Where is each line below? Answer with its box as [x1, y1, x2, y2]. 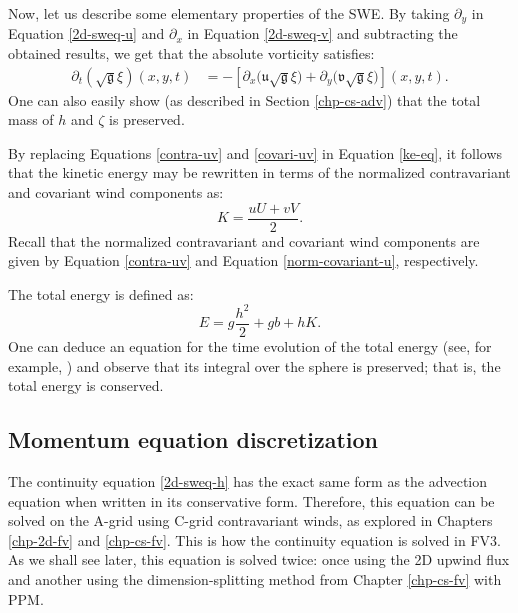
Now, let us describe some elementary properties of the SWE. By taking [8, 3, 450, 23]
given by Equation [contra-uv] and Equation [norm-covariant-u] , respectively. [8, 250, 479, 271]
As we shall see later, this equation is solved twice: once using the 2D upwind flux [8, 549, 510, 570]
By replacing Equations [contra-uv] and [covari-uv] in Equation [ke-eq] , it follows [8, 142, 503, 163]
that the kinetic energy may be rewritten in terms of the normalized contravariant [8, 162, 511, 183]
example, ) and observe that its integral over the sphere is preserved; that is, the [8, 355, 501, 376]
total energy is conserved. [8, 375, 164, 396]
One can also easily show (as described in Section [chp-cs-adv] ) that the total [8, 89, 481, 110]
